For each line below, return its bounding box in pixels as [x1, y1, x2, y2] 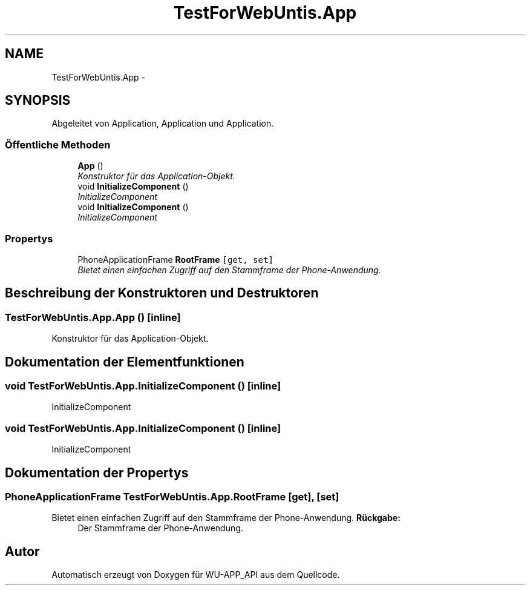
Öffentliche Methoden [5, 138, 111, 151]
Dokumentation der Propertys [5, 465, 189, 480]
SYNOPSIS [5, 93, 71, 108]
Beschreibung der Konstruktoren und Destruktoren [5, 285, 319, 301]
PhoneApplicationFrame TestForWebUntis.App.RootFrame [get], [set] [5, 490, 339, 503]
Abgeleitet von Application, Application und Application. [51, 118, 274, 129]
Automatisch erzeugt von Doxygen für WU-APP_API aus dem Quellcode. [51, 569, 340, 580]
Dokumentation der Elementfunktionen [5, 354, 244, 370]
